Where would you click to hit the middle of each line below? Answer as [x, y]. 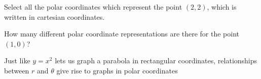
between [17, 70]
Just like [17, 61]
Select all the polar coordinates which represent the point [93, 7]
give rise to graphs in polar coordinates [117, 70]
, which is [222, 7]
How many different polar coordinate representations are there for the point [122, 34]
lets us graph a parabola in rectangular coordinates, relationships [156, 61]
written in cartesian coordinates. [54, 16]
